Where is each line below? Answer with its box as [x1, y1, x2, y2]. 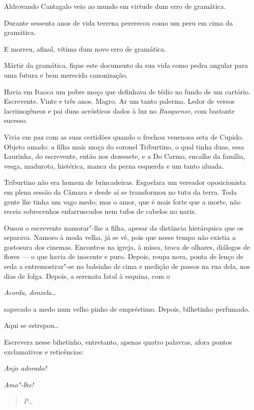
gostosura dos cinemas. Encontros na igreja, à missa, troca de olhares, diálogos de [4, 241, 250, 252]
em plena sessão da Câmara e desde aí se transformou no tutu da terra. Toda [4, 186, 237, 197]
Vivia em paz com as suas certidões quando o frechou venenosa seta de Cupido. [4, 131, 244, 142]
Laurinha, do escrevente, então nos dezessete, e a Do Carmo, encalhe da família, [4, 151, 245, 161]
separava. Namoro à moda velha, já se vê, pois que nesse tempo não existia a [4, 232, 236, 242]
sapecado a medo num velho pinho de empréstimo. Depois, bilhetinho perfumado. [4, 303, 250, 314]
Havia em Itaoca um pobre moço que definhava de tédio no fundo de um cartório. [4, 86, 251, 96]
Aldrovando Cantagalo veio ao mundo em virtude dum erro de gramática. [4, 1, 226, 11]
